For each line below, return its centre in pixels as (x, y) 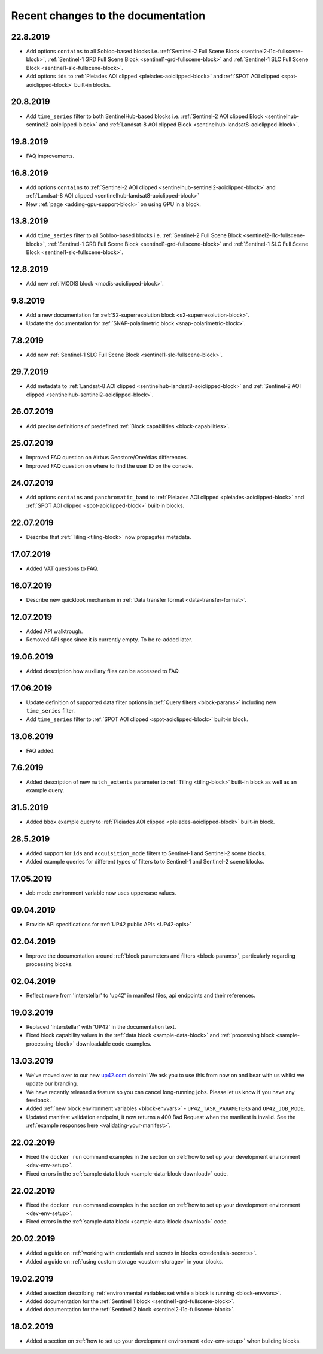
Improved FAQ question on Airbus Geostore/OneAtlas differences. (107, 458)
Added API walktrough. (54, 631)
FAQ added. (40, 750)
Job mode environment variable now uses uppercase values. (101, 893)
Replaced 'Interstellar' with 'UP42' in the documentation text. (101, 1027)
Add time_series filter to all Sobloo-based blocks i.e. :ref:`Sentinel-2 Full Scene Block (134, 235)
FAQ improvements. (50, 156)
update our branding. (52, 1083)
